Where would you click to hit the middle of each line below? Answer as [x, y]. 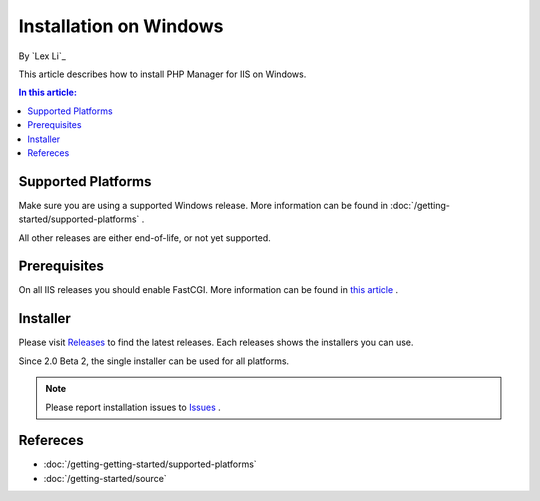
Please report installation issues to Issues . [133, 407]
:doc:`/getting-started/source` [105, 478]
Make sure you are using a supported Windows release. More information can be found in [203, 205]
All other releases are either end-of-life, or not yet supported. [145, 237]
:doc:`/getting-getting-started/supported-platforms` [150, 464]
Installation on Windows [121, 26]
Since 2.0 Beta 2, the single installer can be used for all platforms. [154, 361]
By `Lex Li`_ [42, 56]
